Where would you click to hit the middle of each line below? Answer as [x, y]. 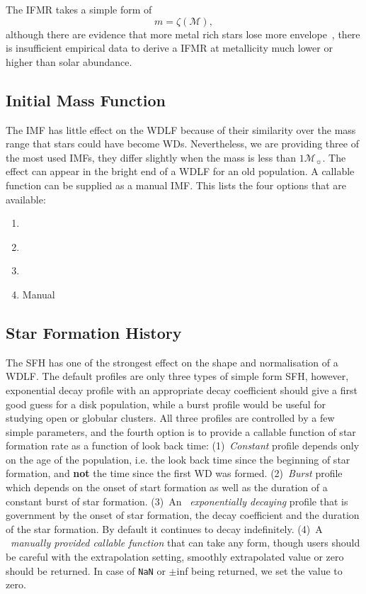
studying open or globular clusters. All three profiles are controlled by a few [170, 418]
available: [26, 199]
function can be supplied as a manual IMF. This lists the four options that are [176, 185]
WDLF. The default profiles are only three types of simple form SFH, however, [177, 376]
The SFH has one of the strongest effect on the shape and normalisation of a [172, 362]
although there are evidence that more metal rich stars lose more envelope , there [183, 34]
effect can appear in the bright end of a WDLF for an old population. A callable [180, 171]
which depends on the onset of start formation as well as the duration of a [167, 487]
